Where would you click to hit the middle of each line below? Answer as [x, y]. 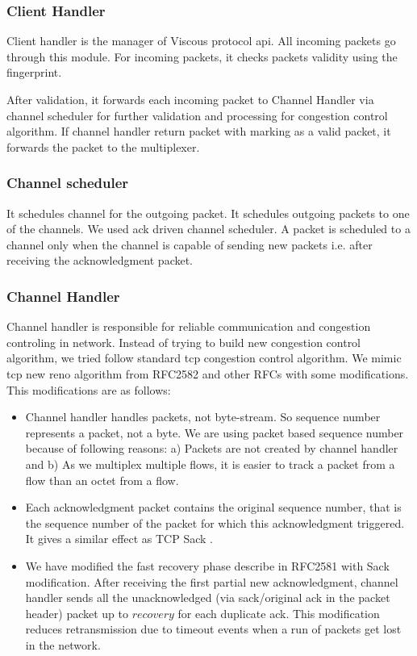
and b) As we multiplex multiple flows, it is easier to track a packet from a [210, 464]
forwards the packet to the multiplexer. [103, 146]
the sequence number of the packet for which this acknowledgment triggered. [215, 522]
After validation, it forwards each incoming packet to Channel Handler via [190, 99]
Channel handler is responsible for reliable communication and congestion [189, 326]
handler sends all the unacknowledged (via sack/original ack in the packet [208, 598]
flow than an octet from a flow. [102, 480]
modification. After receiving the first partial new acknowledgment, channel [212, 581]
